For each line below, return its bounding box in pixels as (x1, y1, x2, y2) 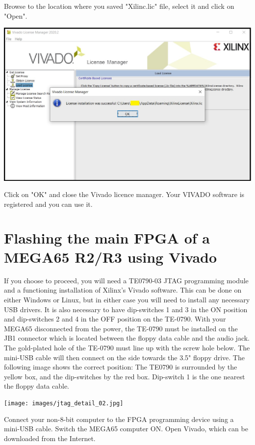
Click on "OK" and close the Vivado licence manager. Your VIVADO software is (4, 189, 245, 199)
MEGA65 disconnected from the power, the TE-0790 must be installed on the (4, 323, 238, 333)
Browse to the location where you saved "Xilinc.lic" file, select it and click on (4, 1, 234, 11)
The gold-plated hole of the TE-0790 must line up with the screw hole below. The (4, 342, 250, 352)
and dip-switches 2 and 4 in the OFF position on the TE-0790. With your (4, 314, 226, 324)
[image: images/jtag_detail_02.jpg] (4, 399, 124, 407)
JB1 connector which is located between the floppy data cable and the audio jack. (4, 333, 250, 343)
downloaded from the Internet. (4, 433, 96, 443)
